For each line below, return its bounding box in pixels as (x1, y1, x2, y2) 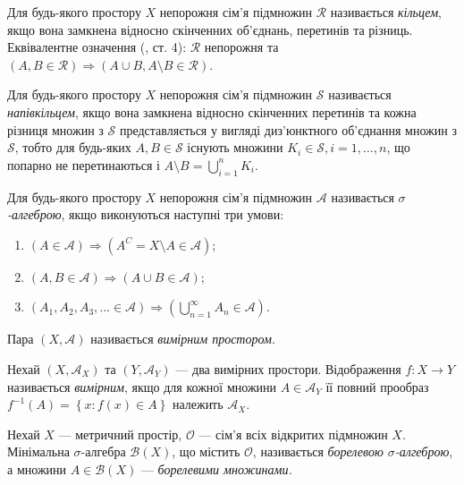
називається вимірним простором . (90, 329, 275, 348)
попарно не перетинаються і (7, 155, 160, 174)
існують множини (187, 138, 283, 157)
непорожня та (204, 38, 279, 56)
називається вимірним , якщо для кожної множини (7, 377, 277, 396)
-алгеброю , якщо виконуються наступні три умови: (7, 205, 284, 224)
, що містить (172, 442, 240, 461)
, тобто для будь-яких (14, 138, 131, 157)
